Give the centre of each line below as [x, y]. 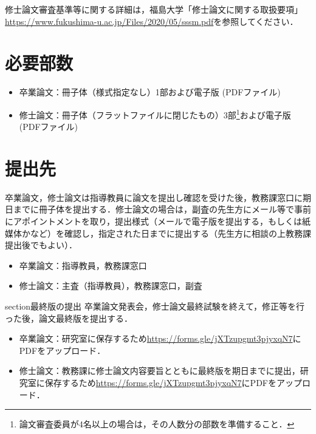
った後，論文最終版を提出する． [69, 318]
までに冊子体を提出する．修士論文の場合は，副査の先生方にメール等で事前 [162, 209]
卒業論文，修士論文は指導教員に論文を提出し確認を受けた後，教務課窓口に [154, 197]
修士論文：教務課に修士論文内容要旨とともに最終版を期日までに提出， [160, 371]
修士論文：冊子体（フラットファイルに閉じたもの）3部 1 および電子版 [155, 114]
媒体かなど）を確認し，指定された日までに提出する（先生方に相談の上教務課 [158, 233]
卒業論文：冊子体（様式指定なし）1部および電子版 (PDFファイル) [150, 92]
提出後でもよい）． [41, 245]
